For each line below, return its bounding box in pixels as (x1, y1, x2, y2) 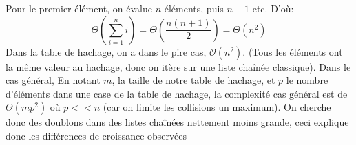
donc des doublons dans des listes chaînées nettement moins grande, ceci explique (6, 115, 349, 129)
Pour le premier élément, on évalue (6, 1, 153, 15)
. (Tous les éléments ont (242, 44, 343, 58)
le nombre (286, 73, 328, 87)
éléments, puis (164, 1, 224, 15)
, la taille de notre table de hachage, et (112, 73, 275, 87)
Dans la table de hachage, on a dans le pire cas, (6, 44, 207, 58)
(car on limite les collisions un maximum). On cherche (103, 100, 331, 114)
